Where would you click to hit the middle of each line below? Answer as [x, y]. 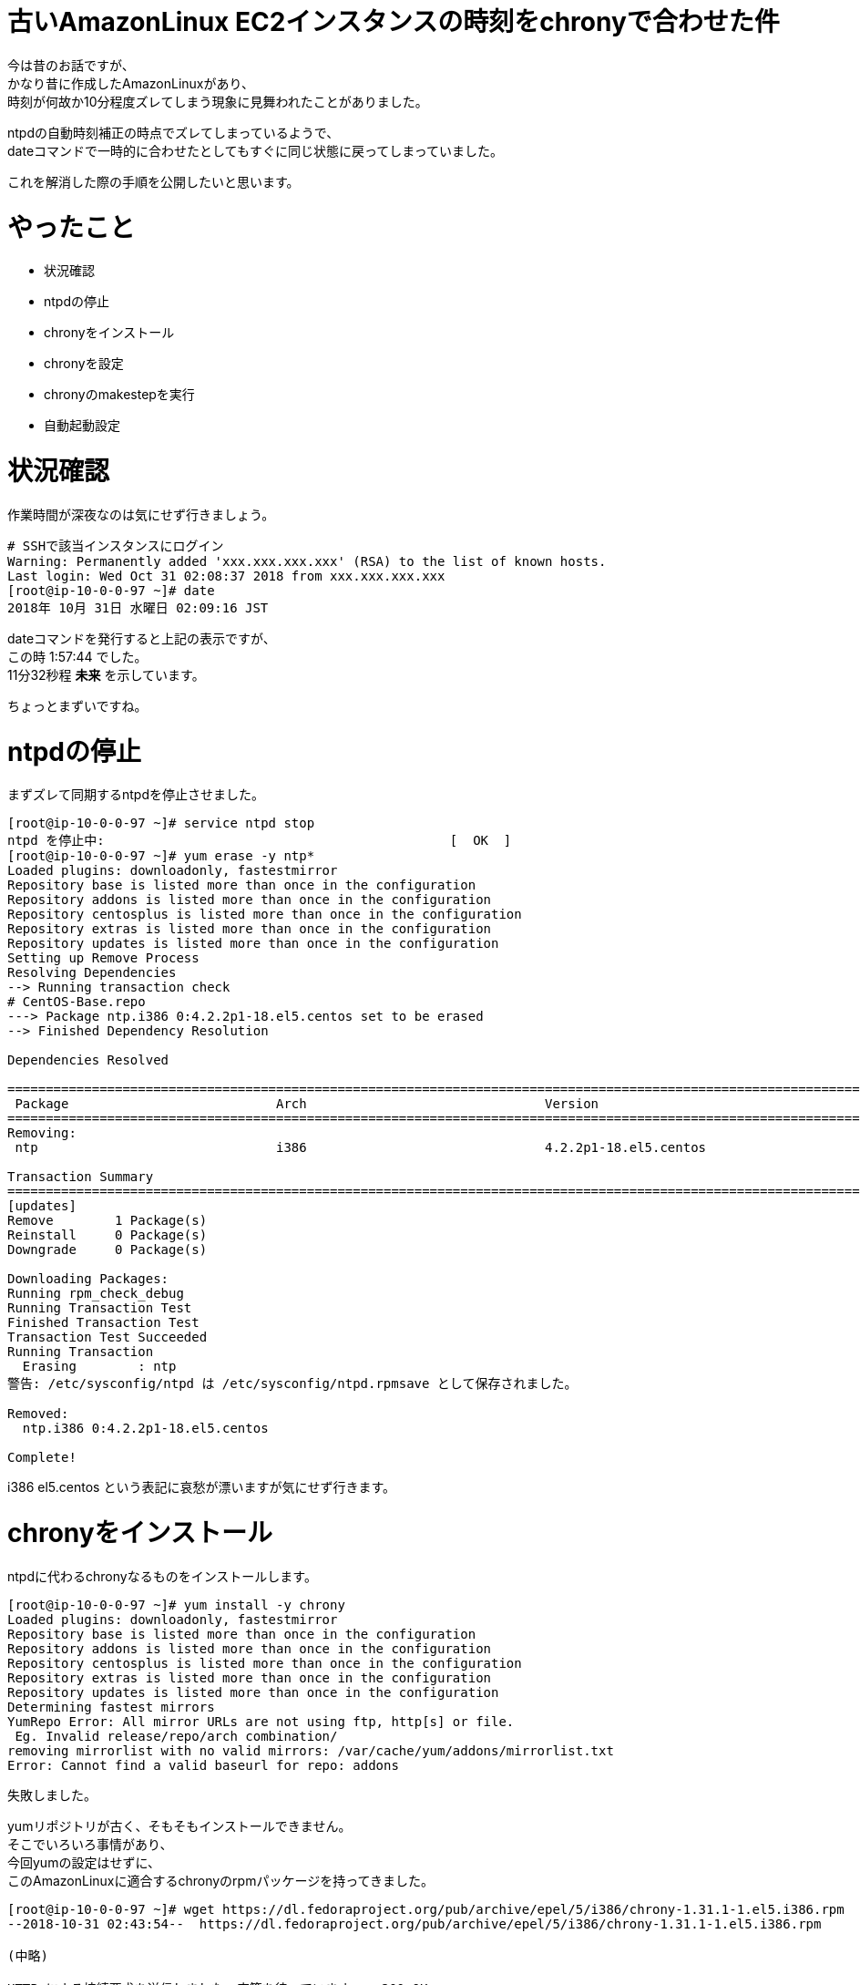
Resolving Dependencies [92, 973]
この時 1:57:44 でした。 [77, 656]
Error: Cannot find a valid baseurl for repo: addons [203, 1765]
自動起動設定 [82, 426]
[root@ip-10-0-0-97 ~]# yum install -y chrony [176, 1604]
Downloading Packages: [88, 1279]
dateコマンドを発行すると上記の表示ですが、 [142, 638]
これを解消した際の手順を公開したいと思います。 [154, 181]
